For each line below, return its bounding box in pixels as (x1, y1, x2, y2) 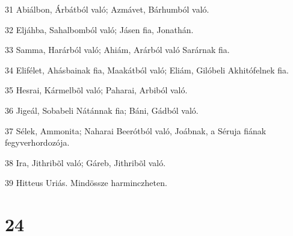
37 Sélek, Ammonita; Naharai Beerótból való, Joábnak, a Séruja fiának (5, 124, 267, 137)
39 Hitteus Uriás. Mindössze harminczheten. (5, 176, 167, 189)
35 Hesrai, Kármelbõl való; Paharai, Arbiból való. (5, 84, 188, 96)
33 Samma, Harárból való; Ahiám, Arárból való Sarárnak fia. (5, 43, 230, 56)
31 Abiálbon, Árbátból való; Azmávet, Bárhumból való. (5, 3, 209, 15)
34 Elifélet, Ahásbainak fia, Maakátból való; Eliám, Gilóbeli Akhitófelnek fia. (5, 63, 289, 76)
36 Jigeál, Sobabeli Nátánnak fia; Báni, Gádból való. (5, 104, 199, 116)
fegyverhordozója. (5, 136, 70, 149)
